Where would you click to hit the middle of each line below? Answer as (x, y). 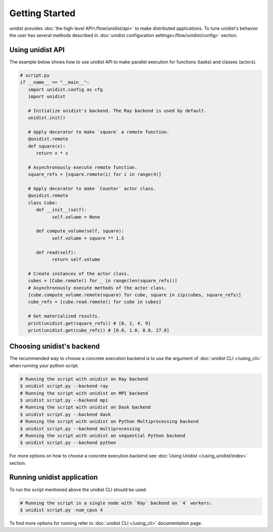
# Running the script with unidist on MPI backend (84, 393)
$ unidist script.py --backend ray (64, 386)
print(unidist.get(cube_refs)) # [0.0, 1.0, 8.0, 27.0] (99, 330)
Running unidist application (54, 478)
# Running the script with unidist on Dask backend (85, 407)
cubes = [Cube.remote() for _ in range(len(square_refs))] (103, 281)
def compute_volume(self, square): (80, 231)
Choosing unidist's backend (55, 346)
